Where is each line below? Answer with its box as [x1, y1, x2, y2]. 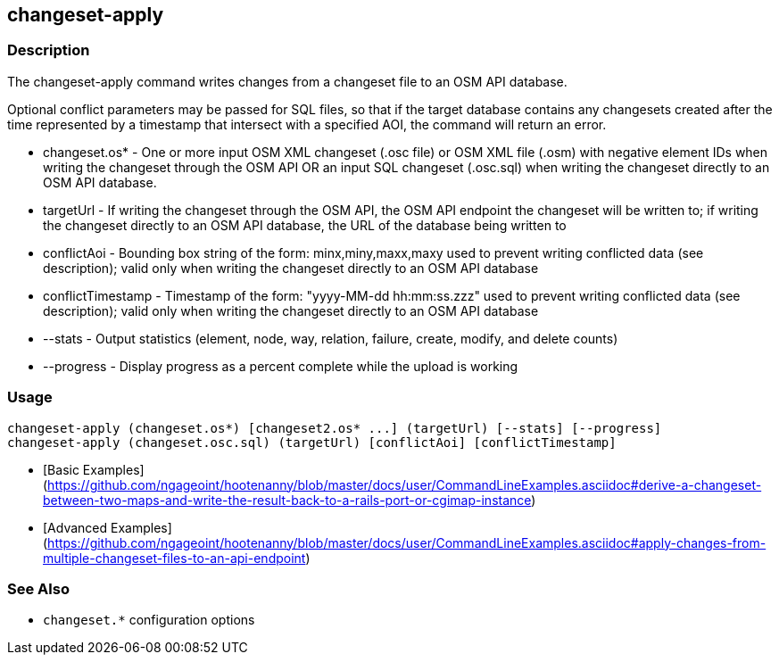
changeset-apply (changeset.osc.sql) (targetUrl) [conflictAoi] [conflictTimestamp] [7, 434, 617, 450]
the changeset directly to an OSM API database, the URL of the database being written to [43, 217, 567, 233]
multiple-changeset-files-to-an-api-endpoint [43, 550, 306, 566]
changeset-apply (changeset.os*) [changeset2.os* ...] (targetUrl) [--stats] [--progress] [7, 420, 662, 435]
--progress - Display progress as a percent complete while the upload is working [43, 358, 518, 374]
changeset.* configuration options [43, 612, 255, 628]
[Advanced [43, 519, 108, 535]
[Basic [43, 461, 79, 477]
